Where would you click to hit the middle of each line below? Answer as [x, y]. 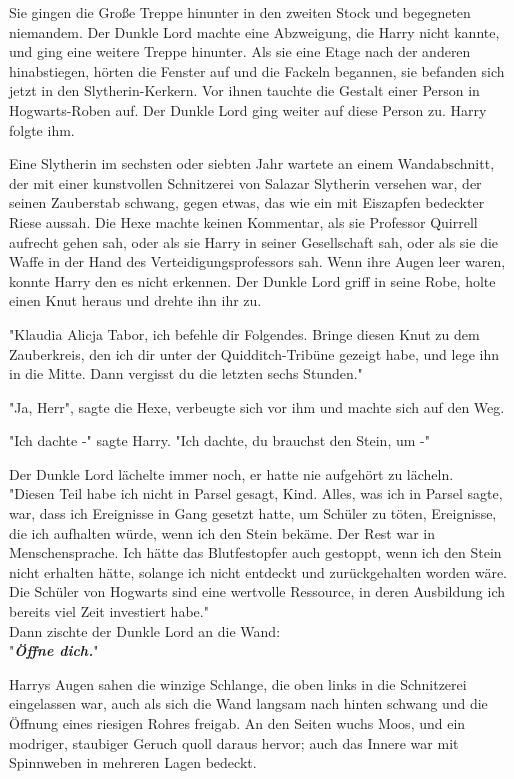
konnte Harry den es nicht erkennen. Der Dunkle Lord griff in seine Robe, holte [252, 280]
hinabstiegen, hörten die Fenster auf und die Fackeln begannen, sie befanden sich [257, 70]
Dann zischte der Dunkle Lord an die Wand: [145, 630]
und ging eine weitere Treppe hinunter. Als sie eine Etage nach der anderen [240, 51]
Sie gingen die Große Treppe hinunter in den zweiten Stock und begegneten [240, 12]
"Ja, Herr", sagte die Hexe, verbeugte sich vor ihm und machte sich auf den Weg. [257, 406]
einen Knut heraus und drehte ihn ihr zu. [135, 300]
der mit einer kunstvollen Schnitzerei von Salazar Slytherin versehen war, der [245, 182]
